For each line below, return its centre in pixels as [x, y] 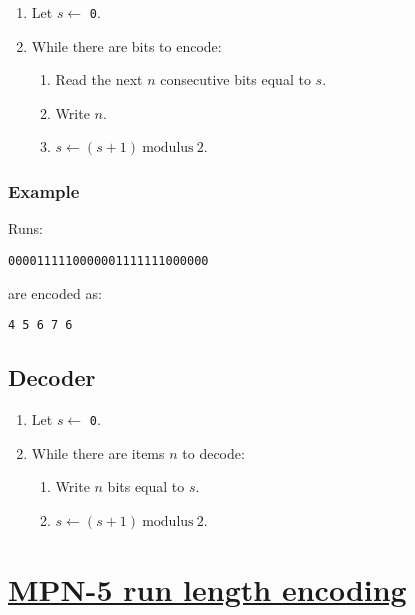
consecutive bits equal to [235, 79]
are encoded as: [55, 292]
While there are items [98, 452]
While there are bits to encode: [126, 45]
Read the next [99, 79]
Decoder [52, 377]
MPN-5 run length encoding [207, 588]
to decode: [213, 452]
